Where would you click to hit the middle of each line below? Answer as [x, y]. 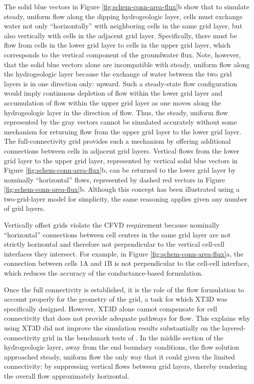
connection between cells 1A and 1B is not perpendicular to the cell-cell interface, [127, 263]
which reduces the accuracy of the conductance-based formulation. [103, 273]
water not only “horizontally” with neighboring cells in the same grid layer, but [123, 26]
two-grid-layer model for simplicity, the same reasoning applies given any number [126, 198]
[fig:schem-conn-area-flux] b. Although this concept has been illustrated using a [122, 189]
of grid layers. [25, 208]
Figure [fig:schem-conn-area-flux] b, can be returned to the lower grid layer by [120, 170]
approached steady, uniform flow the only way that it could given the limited [120, 356]
